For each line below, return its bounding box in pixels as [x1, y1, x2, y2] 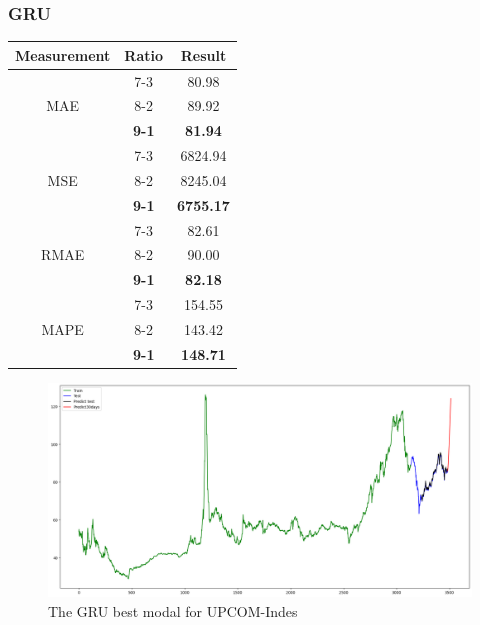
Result [180, 44, 227, 65]
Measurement [15, 44, 111, 65]
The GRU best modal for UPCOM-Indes [48, 601, 298, 622]
